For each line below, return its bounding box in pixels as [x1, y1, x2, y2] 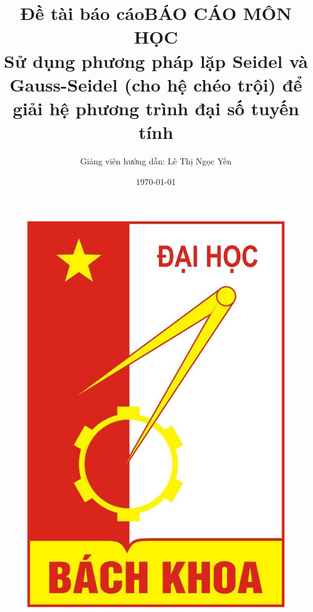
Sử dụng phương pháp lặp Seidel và [4, 48, 308, 73]
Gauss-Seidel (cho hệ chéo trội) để [9, 72, 303, 96]
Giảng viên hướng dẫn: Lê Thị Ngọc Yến [80, 155, 232, 167]
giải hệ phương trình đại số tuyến [12, 95, 300, 120]
